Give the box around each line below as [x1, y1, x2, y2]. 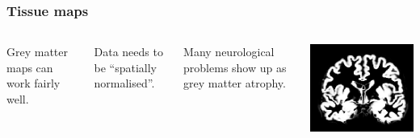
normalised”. [94, 75, 155, 91]
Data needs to [94, 43, 163, 60]
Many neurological [183, 43, 275, 60]
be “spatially [94, 59, 157, 75]
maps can [6, 59, 53, 75]
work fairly [6, 75, 61, 91]
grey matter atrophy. [183, 75, 286, 91]
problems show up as [183, 59, 287, 75]
